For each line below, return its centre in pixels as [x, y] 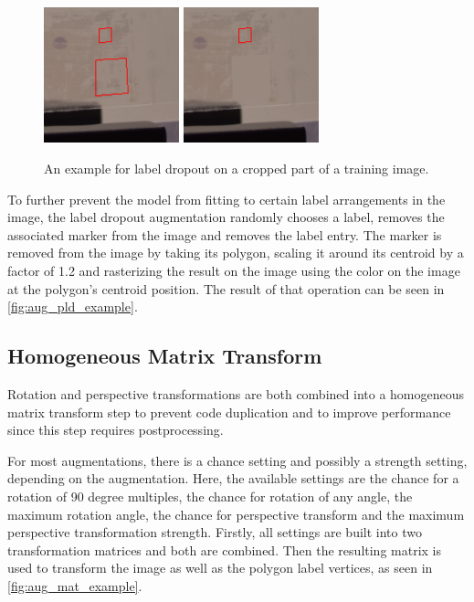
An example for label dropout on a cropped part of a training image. [237, 168]
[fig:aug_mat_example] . [75, 585]
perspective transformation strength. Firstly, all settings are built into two [215, 532]
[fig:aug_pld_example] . [73, 306]
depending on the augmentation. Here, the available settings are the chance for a [233, 478]
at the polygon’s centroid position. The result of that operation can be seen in [226, 288]
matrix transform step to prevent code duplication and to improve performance [229, 412]
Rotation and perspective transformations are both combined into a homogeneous [236, 393]
